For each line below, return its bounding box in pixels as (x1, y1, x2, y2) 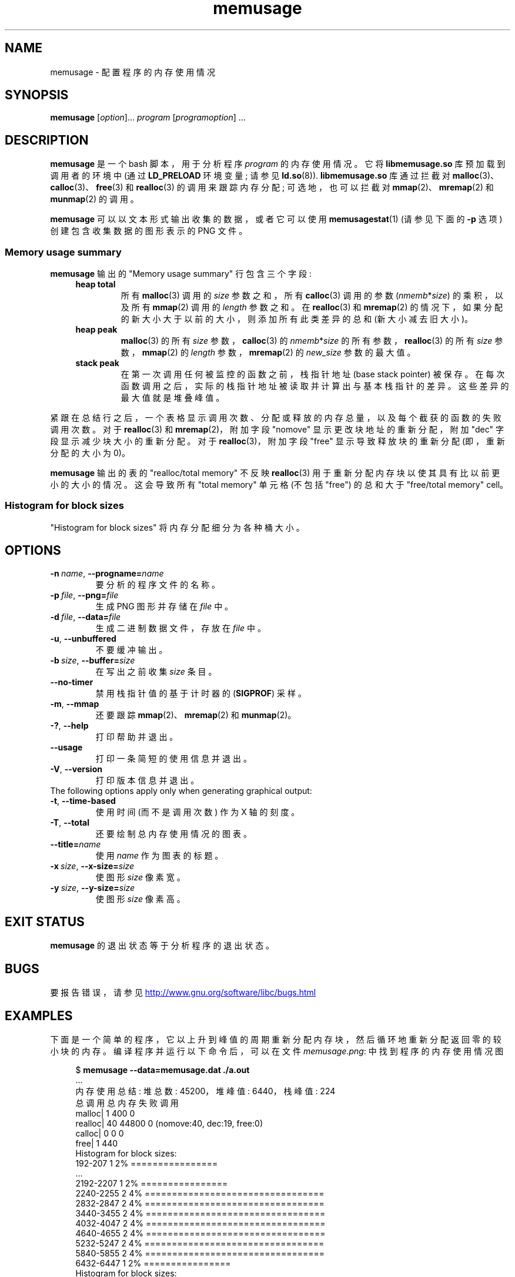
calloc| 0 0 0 (75, 1128, 124, 1139)
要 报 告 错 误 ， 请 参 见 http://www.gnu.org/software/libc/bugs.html (50, 987, 316, 998)
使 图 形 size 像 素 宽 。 (95, 872, 185, 882)
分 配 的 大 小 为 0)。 (50, 448, 130, 458)
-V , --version (50, 763, 102, 774)
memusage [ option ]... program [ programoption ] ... (50, 112, 246, 123)
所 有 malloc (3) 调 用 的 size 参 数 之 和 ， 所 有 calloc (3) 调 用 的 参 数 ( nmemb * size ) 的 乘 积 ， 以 (121, 290, 503, 301)
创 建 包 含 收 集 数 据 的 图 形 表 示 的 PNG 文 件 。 (50, 226, 248, 236)
